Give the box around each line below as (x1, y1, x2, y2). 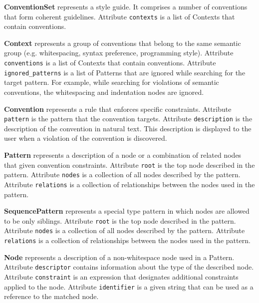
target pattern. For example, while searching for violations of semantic (4, 77, 219, 87)
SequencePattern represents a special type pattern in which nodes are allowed (4, 206, 250, 216)
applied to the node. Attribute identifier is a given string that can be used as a (4, 281, 254, 292)
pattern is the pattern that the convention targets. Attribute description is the (4, 113, 253, 124)
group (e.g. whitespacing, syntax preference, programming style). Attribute (4, 47, 234, 58)
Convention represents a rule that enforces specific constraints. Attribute (4, 103, 232, 114)
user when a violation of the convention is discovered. (4, 133, 167, 143)
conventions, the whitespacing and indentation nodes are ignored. (4, 86, 204, 97)
